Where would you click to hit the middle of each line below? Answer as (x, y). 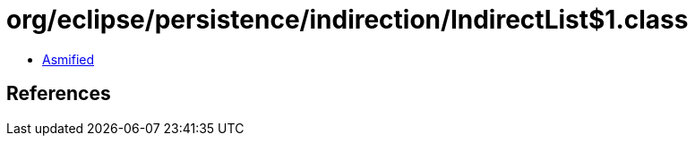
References (59, 94)
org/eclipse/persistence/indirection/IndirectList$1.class (347, 20)
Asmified (69, 59)
